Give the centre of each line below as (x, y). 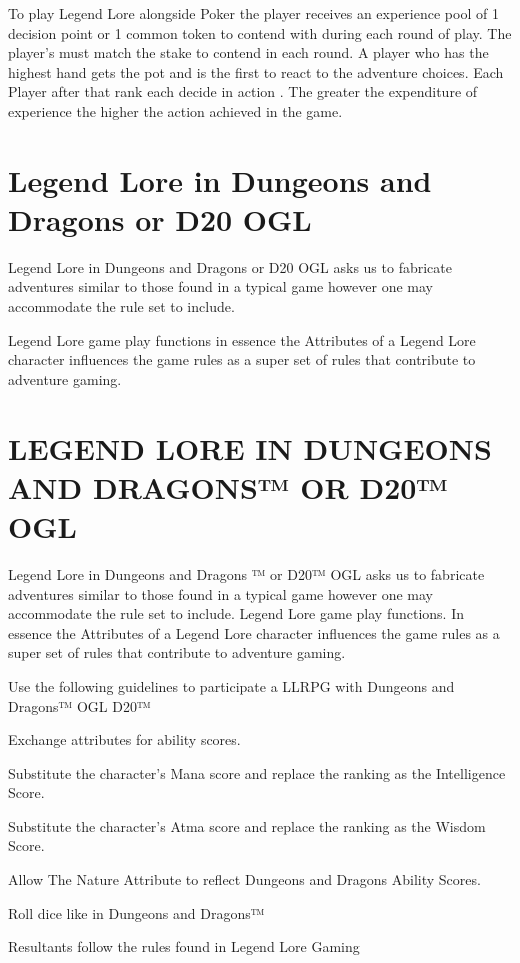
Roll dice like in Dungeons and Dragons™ (136, 912)
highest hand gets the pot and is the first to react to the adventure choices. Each (256, 71)
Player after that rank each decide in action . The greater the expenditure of (243, 91)
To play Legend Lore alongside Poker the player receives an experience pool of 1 (253, 13)
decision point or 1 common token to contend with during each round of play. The (260, 32)
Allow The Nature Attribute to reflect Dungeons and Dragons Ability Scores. (244, 879)
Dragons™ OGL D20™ (79, 705)
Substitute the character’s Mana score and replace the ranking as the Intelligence (257, 772)
